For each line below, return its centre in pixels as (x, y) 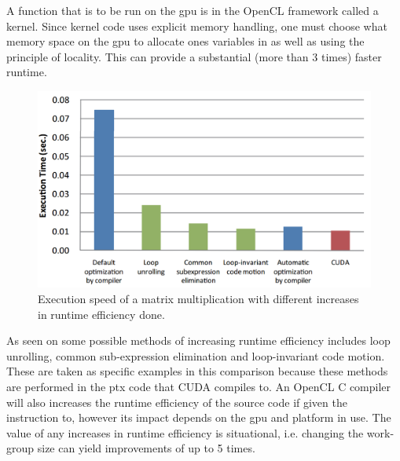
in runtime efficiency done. (101, 314)
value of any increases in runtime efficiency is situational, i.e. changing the (185, 432)
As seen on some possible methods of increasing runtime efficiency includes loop (198, 340)
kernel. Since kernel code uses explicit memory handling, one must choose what (197, 26)
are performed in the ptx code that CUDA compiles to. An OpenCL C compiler (199, 387)
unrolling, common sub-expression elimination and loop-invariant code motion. (196, 355)
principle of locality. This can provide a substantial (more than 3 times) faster (194, 56)
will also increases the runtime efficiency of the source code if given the (177, 402)
